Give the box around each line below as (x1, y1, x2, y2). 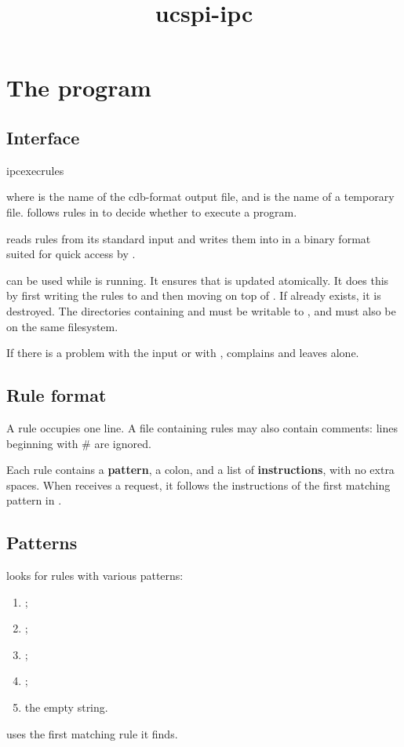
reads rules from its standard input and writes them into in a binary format (6, 230, 371, 246)
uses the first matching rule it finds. (6, 725, 178, 742)
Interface (6, 125, 80, 149)
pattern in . (6, 492, 62, 508)
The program (6, 71, 151, 104)
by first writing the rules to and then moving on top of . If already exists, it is (6, 287, 381, 304)
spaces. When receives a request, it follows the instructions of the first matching (6, 476, 391, 493)
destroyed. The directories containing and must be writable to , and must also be (6, 302, 396, 319)
